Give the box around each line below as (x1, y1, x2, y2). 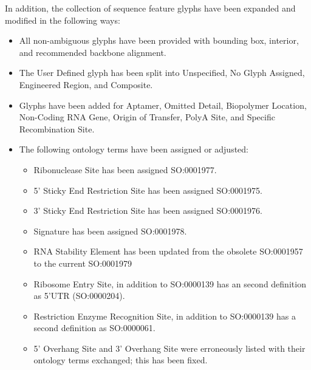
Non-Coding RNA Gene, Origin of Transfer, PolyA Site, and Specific (19, 111, 275, 123)
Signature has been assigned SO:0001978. (33, 224, 187, 237)
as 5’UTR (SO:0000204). (33, 289, 125, 302)
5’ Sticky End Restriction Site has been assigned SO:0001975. (33, 183, 263, 196)
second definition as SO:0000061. (33, 321, 155, 334)
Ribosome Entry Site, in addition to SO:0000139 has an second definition (33, 277, 306, 290)
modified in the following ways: (5, 13, 120, 26)
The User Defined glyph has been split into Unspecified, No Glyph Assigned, (19, 66, 305, 79)
